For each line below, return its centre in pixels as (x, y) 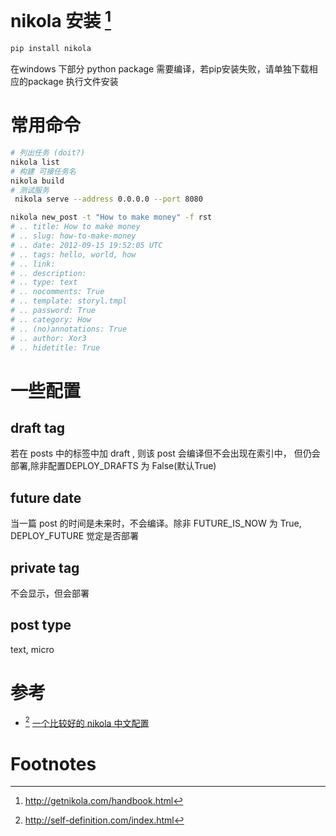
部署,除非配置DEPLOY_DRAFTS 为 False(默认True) (113, 466)
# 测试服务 (30, 190)
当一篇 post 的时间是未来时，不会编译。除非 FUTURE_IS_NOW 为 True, (156, 523)
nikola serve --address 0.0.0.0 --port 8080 (108, 199)
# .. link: (33, 264)
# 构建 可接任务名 (43, 171)
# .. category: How (51, 319)
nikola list (35, 162)
